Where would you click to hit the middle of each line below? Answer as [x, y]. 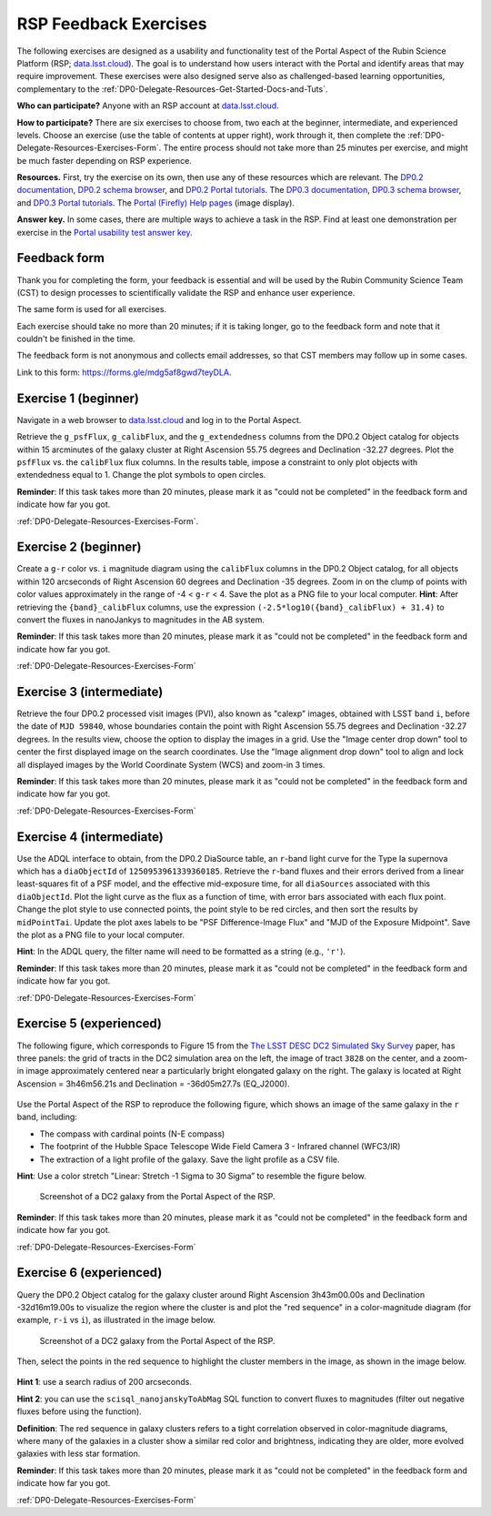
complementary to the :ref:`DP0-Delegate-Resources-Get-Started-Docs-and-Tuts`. [172, 89]
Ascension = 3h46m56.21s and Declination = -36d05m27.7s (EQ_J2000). [153, 1084]
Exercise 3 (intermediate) [90, 692]
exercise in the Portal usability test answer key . [105, 232]
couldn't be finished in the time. [76, 339]
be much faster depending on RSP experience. [105, 160]
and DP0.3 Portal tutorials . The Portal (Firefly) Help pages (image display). [156, 202]
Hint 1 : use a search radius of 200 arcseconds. [105, 1382]
